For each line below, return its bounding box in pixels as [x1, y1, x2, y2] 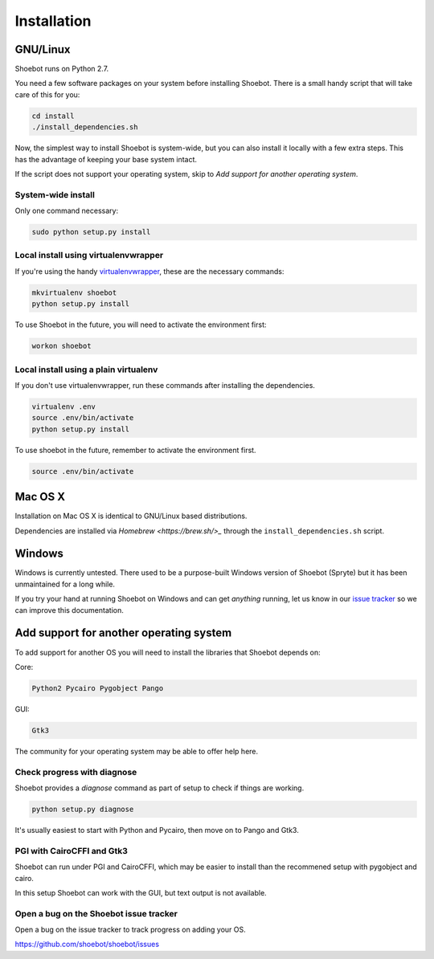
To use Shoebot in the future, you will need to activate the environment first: [14, 320, 267, 329]
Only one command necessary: [14, 206, 119, 216]
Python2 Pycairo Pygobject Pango [31, 684, 164, 692]
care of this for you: [14, 89, 80, 100]
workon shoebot [31, 341, 92, 351]
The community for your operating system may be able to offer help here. [14, 746, 259, 756]
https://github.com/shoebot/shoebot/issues [14, 940, 160, 949]
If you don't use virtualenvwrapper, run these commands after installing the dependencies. [14, 380, 315, 390]
